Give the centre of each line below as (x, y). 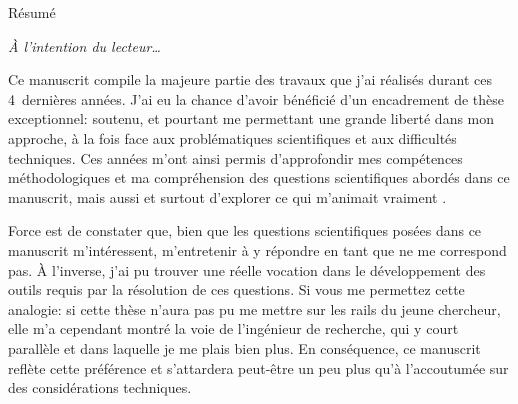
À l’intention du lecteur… (84, 45)
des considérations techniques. (100, 387)
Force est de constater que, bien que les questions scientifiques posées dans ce (245, 230)
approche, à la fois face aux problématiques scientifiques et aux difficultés (232, 137)
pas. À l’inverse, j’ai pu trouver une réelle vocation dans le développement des (247, 269)
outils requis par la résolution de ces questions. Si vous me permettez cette (236, 289)
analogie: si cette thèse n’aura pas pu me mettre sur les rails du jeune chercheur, (254, 308)
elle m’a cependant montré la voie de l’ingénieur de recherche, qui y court (233, 328)
